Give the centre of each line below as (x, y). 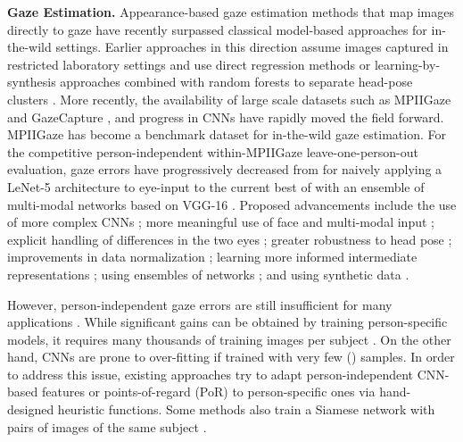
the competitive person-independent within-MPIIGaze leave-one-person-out (213, 151)
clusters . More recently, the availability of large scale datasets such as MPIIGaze (229, 99)
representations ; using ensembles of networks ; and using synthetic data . (208, 274)
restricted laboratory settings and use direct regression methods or (189, 64)
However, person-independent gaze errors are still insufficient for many (200, 304)
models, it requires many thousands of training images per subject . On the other (229, 339)
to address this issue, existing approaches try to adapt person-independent (211, 374)
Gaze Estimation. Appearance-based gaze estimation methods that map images (231, 12)
